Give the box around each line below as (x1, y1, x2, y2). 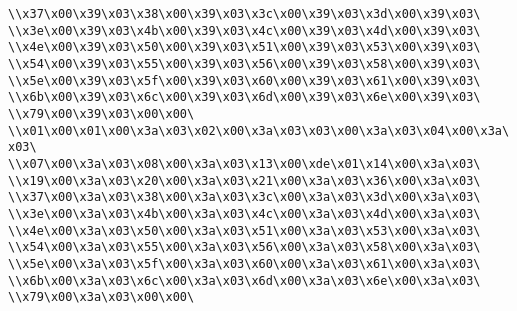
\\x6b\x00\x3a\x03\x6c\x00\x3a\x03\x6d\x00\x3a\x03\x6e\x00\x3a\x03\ (8, 273, 481, 288)
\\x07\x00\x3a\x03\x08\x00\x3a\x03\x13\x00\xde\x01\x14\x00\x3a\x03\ (8, 156, 481, 171)
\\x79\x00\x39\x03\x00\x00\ (8, 106, 195, 121)
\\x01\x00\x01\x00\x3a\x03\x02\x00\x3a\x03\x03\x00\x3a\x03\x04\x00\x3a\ (8, 123, 510, 138)
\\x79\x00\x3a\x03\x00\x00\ (8, 290, 195, 305)
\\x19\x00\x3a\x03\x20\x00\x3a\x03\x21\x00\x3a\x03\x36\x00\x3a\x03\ (8, 173, 481, 188)
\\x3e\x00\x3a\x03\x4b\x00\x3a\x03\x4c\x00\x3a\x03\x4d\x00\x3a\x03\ (8, 206, 481, 221)
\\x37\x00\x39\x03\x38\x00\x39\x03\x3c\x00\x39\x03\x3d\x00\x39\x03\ (8, 7, 481, 21)
